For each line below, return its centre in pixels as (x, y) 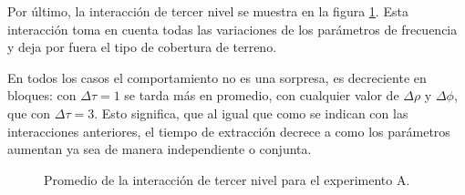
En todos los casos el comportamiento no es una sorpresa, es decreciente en (217, 77)
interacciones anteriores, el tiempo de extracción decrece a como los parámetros (229, 131)
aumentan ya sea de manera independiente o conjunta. (160, 149)
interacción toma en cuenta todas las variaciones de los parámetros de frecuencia (232, 29)
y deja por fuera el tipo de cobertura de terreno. (142, 47)
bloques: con (42, 95)
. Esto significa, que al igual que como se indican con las (251, 113)
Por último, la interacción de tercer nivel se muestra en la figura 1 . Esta (208, 11)
